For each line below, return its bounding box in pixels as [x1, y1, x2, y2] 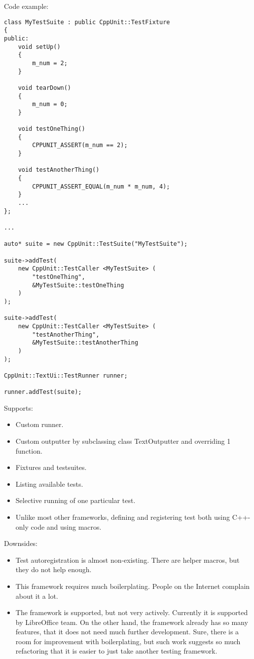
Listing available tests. [15, 478, 83, 489]
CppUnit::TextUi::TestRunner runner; [4, 372, 128, 379]
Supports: [4, 402, 33, 413]
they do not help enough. [15, 564, 92, 575]
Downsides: [4, 538, 38, 548]
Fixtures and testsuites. [15, 462, 87, 472]
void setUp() [18, 43, 61, 50]
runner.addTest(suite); [4, 388, 82, 396]
